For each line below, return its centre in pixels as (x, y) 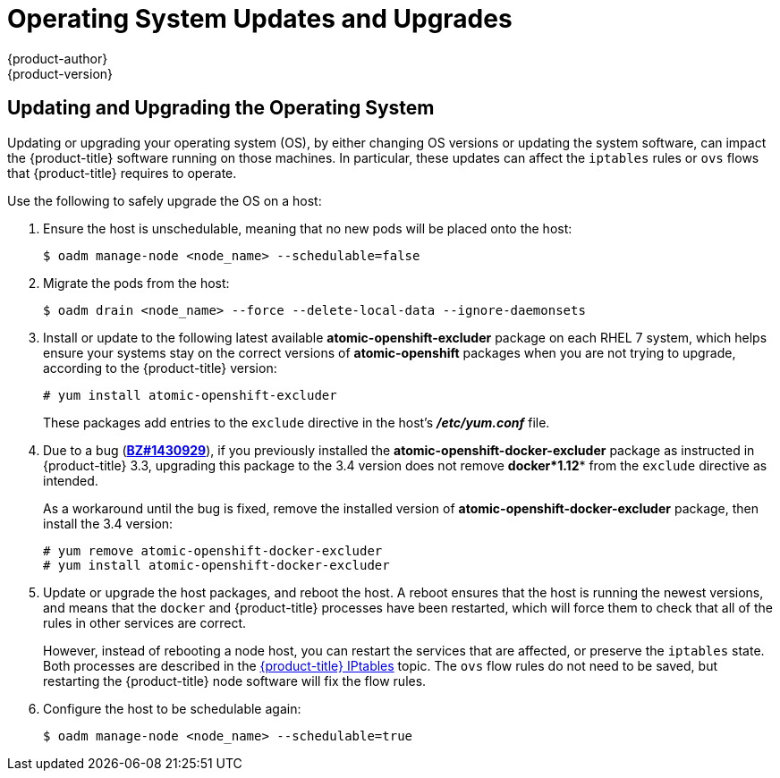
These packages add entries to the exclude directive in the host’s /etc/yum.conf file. (297, 422)
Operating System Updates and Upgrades (260, 19)
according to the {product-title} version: (160, 368)
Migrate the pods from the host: (136, 283)
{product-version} (60, 73)
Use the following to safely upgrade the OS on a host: (165, 200)
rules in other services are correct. (145, 622)
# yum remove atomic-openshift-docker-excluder (213, 550)
